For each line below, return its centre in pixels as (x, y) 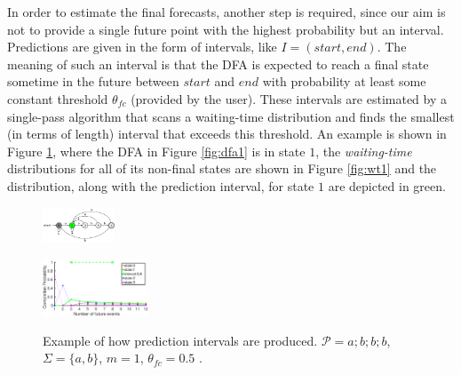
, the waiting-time (364, 151)
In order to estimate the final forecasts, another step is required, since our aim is (227, 12)
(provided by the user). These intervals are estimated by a (289, 98)
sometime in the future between (93, 81)
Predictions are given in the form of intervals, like (142, 47)
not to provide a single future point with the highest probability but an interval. (226, 29)
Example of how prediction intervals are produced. (180, 340)
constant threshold (58, 98)
